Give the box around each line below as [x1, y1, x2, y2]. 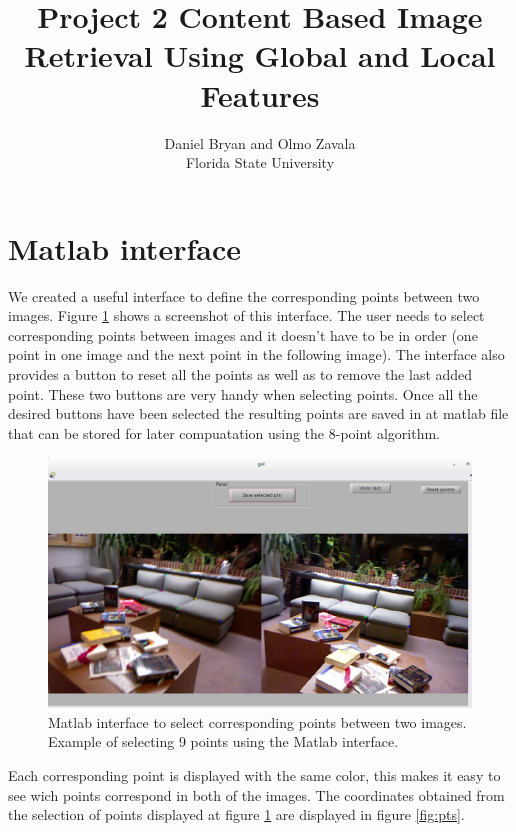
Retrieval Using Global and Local [24, 35, 496, 76]
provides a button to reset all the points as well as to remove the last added [8, 364, 473, 384]
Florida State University [185, 152, 335, 173]
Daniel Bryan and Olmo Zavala [164, 132, 356, 153]
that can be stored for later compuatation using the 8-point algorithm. [8, 422, 441, 443]
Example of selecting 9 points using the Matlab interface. [48, 731, 399, 752]
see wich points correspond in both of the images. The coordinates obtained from [8, 784, 505, 805]
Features [200, 74, 320, 115]
